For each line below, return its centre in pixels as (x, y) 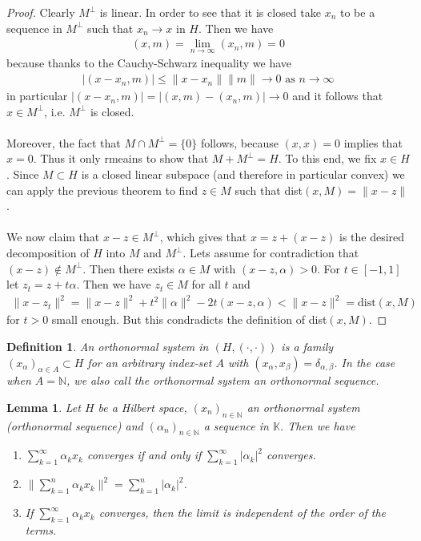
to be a (357, 12)
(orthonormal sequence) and (75, 425)
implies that (373, 142)
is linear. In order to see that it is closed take (210, 12)
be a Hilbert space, (142, 407)
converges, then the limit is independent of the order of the (243, 513)
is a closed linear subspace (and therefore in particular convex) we (243, 174)
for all (206, 284)
